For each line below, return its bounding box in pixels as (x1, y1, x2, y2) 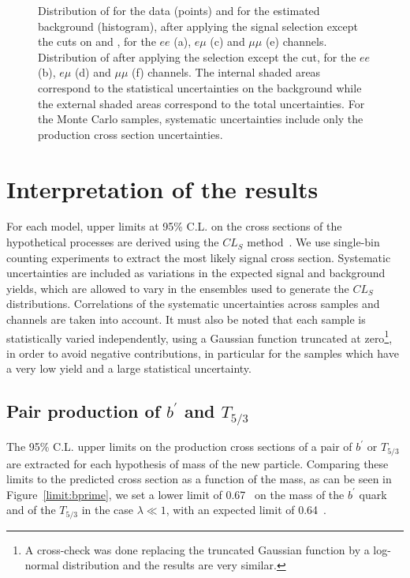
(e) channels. (265, 33, 327, 50)
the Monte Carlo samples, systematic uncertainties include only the (38, 111, 363, 127)
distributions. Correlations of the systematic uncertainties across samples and (6, 295, 380, 312)
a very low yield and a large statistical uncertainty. (6, 360, 252, 377)
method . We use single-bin (247, 234, 380, 250)
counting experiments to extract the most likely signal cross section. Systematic (6, 249, 391, 265)
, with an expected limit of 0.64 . (166, 501, 327, 518)
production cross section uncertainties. (38, 126, 223, 142)
